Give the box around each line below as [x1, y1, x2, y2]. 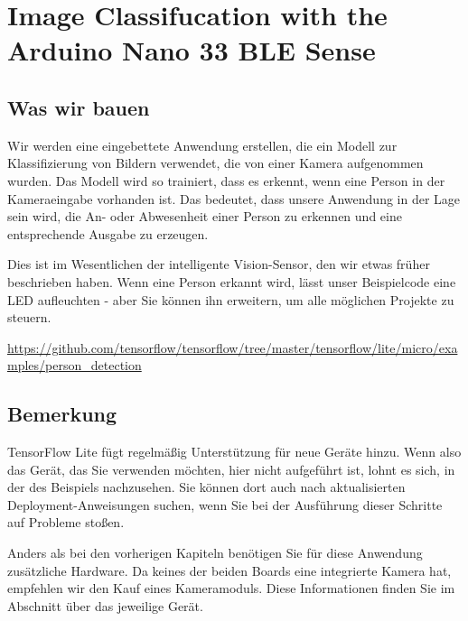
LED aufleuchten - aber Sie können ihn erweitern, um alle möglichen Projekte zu [7, 290, 454, 309]
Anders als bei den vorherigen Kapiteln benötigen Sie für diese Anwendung [7, 543, 423, 562]
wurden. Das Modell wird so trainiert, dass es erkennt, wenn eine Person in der [7, 171, 445, 190]
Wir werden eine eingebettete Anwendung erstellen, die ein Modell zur [7, 135, 398, 154]
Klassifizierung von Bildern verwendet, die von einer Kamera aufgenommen [7, 153, 424, 172]
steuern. [7, 308, 51, 327]
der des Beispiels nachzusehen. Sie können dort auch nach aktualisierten [7, 477, 406, 496]
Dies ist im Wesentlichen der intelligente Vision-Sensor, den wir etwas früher [7, 255, 430, 273]
